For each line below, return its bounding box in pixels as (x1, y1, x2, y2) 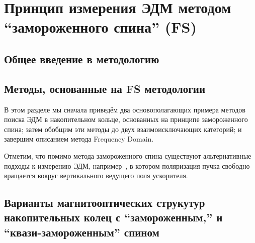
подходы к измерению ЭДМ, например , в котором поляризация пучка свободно (4, 160, 250, 171)
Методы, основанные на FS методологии (4, 80, 205, 96)
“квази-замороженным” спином (4, 224, 159, 239)
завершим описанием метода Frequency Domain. (4, 134, 154, 144)
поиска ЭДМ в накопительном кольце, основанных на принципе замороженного (4, 114, 248, 125)
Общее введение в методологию (4, 51, 159, 66)
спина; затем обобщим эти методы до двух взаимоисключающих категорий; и (4, 124, 242, 134)
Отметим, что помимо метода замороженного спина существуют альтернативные (4, 150, 251, 161)
